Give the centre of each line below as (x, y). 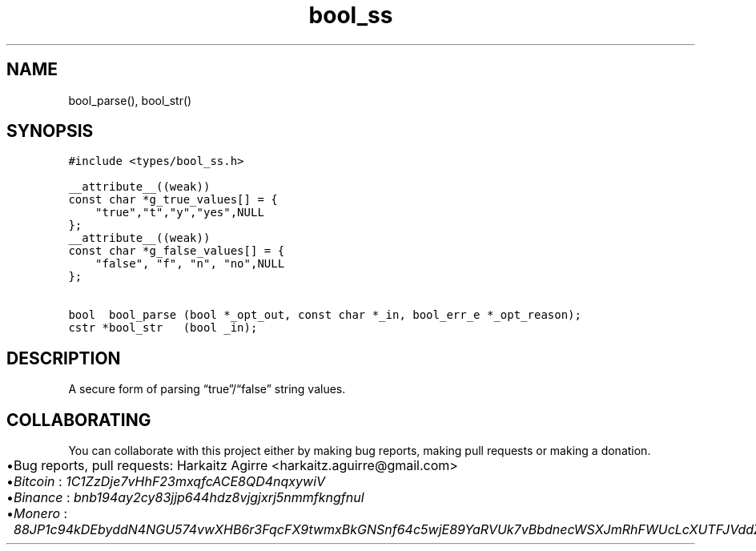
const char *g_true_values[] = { (173, 200)
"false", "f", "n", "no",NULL (190, 264)
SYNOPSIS (50, 131)
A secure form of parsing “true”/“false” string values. (207, 389)
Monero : (41, 514)
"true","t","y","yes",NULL (180, 213)
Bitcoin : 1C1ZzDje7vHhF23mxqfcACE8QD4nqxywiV (170, 482)
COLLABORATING (79, 420)
